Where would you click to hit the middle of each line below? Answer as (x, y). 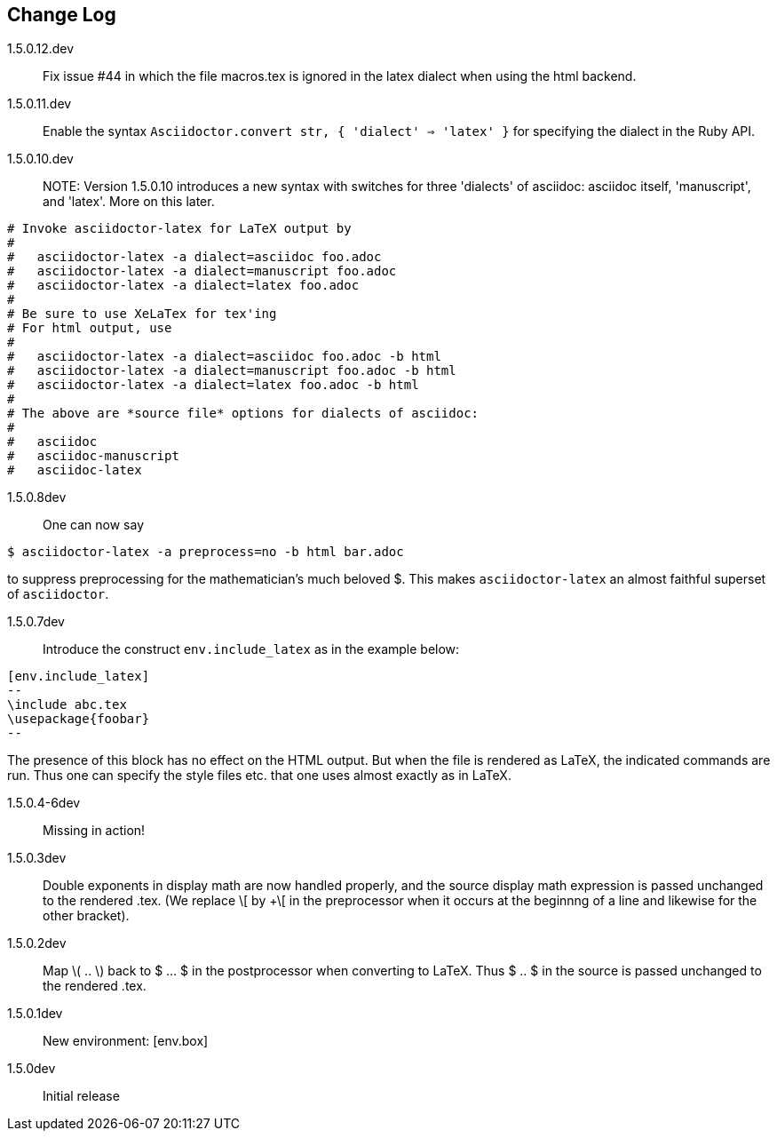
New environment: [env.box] (126, 1041)
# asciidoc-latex (75, 470)
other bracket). (86, 916)
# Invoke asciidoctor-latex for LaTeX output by (179, 229)
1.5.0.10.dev (40, 159)
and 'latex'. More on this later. (129, 202)
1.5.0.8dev (37, 497)
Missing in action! (94, 831)
